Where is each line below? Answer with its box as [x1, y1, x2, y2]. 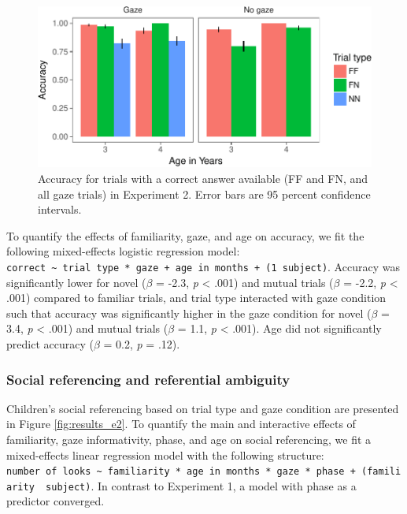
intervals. [38, 201, 82, 218]
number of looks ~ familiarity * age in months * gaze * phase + [6, 466, 356, 478]
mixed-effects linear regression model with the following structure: [6, 446, 324, 463]
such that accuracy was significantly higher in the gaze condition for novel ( [6, 304, 372, 321]
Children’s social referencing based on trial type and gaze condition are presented [6, 400, 399, 416]
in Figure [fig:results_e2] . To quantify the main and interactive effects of [6, 415, 356, 432]
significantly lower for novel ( [6, 274, 146, 290]
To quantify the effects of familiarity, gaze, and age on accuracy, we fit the [6, 227, 364, 244]
